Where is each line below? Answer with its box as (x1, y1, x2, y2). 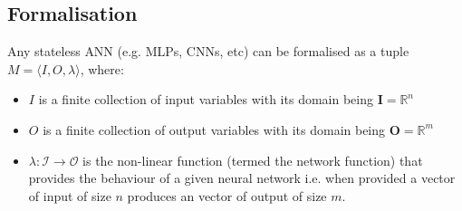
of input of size (28, 186, 111, 205)
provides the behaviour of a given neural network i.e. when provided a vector (28, 168, 456, 187)
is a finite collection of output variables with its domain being (43, 120, 386, 139)
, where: (80, 59, 124, 78)
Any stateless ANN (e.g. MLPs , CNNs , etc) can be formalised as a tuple (7, 42, 409, 61)
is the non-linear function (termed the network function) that (82, 150, 423, 169)
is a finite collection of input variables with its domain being (38, 90, 373, 109)
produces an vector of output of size (127, 186, 327, 205)
